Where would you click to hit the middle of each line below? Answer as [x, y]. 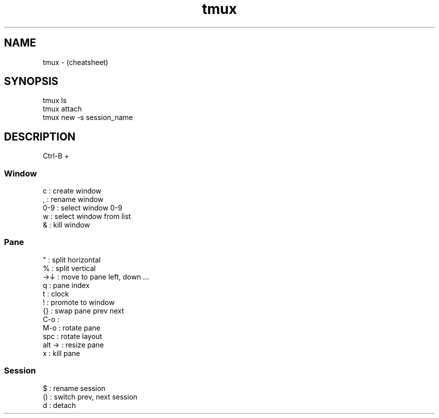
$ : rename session [74, 388]
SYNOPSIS [31, 81]
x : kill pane [61, 353]
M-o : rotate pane [72, 327]
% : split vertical [69, 268]
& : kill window [66, 225]
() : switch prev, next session [90, 396]
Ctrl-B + [56, 156]
